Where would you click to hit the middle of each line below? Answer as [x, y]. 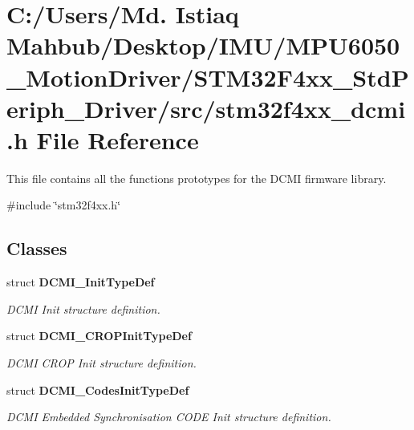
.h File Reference [103, 139]
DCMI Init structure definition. [83, 308]
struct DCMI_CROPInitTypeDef [99, 336]
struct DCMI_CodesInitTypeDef [98, 389]
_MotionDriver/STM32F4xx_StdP [208, 77]
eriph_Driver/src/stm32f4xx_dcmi [206, 108]
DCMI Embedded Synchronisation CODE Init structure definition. [169, 417]
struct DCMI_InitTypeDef [81, 282]
